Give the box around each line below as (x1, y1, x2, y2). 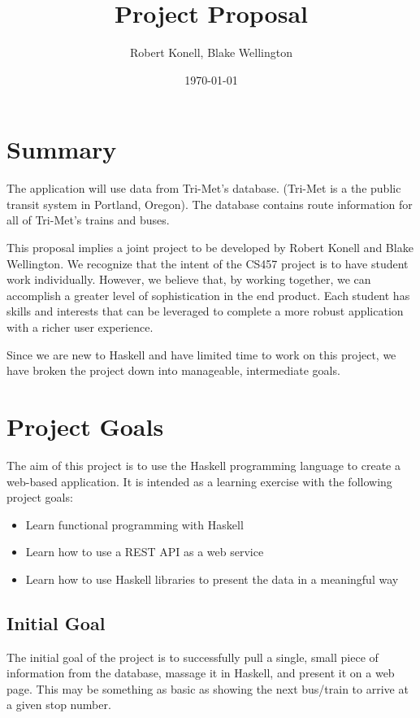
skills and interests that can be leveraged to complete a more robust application (6, 302, 404, 320)
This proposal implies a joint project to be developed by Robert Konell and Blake (6, 239, 414, 256)
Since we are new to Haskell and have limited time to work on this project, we (6, 346, 396, 363)
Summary (6, 133, 117, 166)
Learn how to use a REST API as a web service (25, 543, 264, 560)
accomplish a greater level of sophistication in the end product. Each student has (6, 286, 410, 303)
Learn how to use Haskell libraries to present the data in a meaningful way (25, 570, 399, 587)
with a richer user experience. (6, 319, 154, 335)
